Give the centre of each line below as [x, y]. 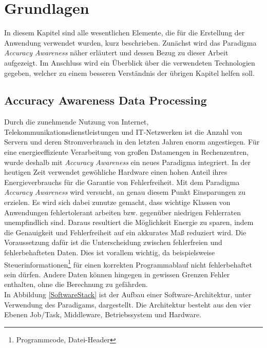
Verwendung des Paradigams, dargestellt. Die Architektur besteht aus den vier [128, 304]
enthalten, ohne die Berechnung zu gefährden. [76, 284]
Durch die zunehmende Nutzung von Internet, [77, 122]
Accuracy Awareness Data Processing [106, 100]
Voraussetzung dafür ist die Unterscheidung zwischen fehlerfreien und [113, 242]
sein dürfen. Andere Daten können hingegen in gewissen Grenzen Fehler [117, 274]
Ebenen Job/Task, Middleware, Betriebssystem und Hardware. [103, 314]
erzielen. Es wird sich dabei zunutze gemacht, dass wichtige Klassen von [117, 202]
